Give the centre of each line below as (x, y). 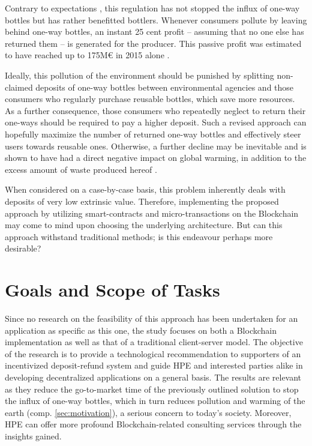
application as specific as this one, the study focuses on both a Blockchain (141, 330)
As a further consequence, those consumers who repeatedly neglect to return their (155, 110)
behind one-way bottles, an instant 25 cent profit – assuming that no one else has (154, 32)
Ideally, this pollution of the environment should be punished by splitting (139, 75)
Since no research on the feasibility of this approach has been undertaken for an (151, 318)
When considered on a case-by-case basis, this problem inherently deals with (145, 189)
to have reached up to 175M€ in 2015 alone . (87, 55)
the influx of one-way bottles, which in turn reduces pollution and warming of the (155, 401)
